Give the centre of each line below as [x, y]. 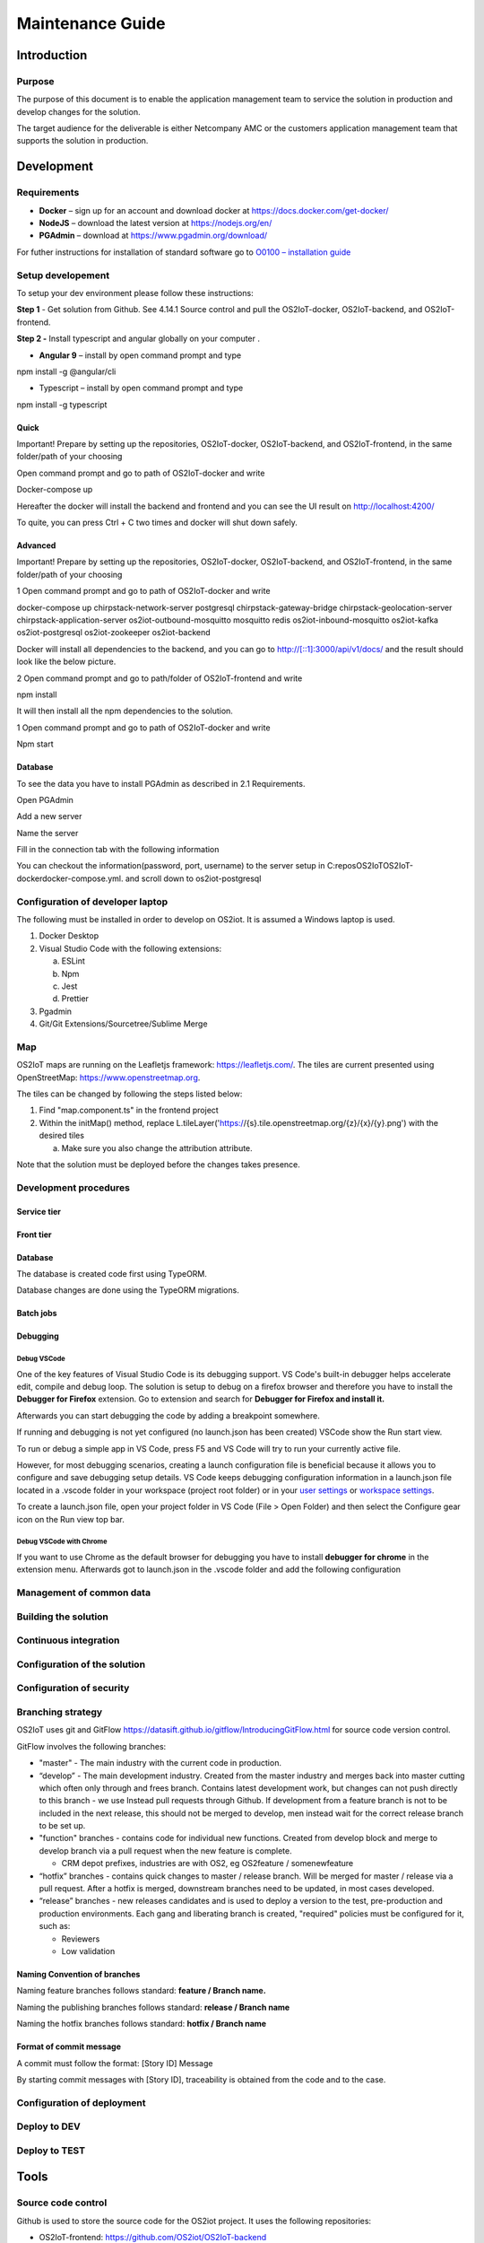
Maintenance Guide [91, 23]
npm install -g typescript [62, 405]
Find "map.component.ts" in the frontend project [129, 1110]
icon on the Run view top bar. [70, 1519]
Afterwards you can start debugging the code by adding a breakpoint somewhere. [168, 1415]
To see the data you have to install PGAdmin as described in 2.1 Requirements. [161, 783]
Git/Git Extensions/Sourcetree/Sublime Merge [123, 1024]
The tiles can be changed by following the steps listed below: [130, 1094]
